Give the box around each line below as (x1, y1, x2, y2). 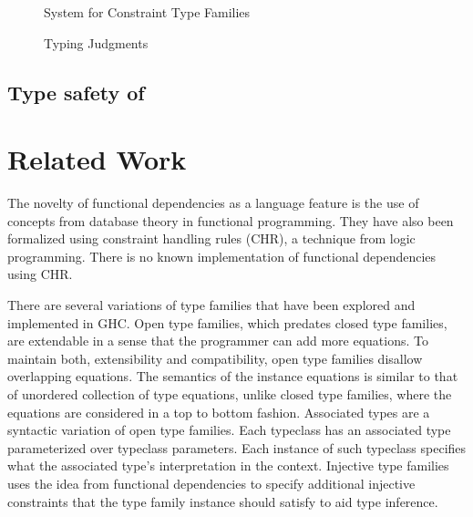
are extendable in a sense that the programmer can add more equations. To (7, 331, 429, 350)
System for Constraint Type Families (44, 3, 251, 21)
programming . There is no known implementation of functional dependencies (7, 246, 437, 265)
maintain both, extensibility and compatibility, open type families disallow (7, 348, 423, 367)
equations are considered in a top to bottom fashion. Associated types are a (7, 402, 430, 421)
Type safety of (7, 78, 145, 106)
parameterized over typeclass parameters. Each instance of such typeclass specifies (7, 438, 467, 457)
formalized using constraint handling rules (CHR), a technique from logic (7, 229, 416, 248)
